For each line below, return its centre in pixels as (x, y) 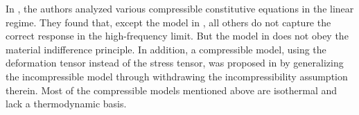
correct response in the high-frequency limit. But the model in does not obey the (177, 36)
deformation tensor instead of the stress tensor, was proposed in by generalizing (175, 63)
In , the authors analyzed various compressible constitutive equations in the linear (180, 8)
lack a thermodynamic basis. (66, 104)
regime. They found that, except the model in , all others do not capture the (168, 22)
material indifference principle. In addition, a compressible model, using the (166, 49)
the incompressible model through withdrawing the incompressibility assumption (177, 76)
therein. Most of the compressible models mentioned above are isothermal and (172, 90)
